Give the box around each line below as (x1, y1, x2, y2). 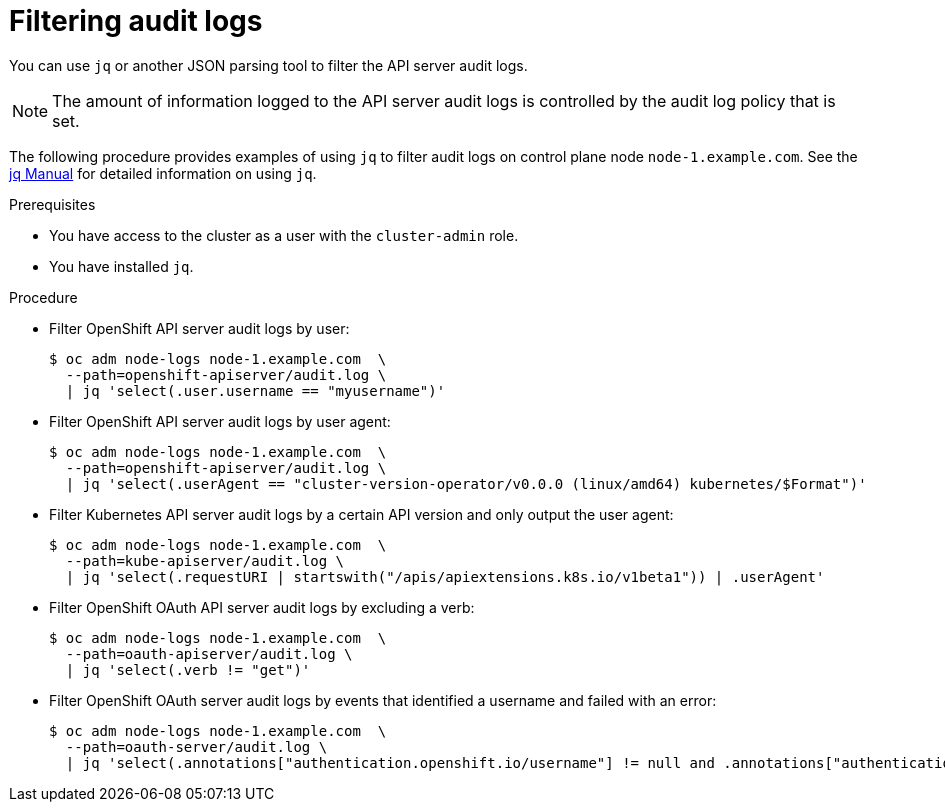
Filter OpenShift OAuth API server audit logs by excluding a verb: (49, 598, 475, 616)
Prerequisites (9, 195, 96, 213)
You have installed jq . (49, 257, 194, 275)
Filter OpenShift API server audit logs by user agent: (49, 412, 391, 430)
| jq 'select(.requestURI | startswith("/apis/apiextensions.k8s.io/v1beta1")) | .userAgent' (65, 568, 825, 585)
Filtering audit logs (9, 4, 263, 38)
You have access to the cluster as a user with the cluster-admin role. (49, 226, 519, 244)
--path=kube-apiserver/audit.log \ (65, 552, 345, 569)
